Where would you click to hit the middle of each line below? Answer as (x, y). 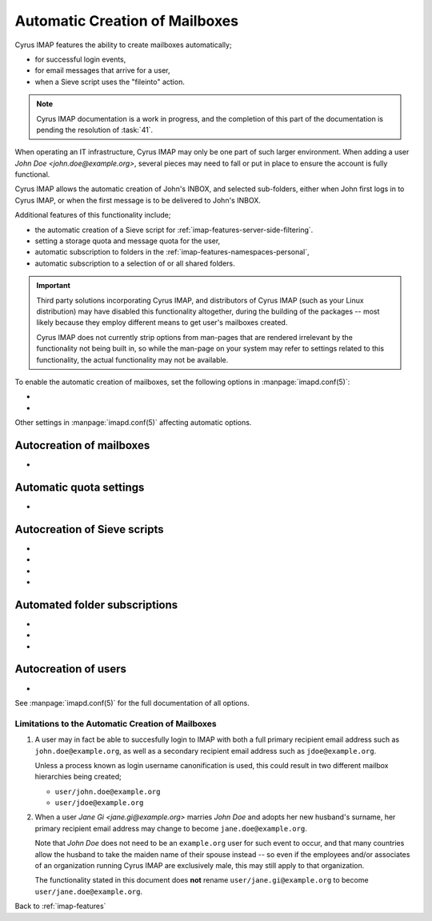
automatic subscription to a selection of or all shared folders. (135, 263)
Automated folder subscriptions (96, 605)
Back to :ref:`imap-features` (60, 906)
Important (54, 286)
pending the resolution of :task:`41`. (95, 130)
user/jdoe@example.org (99, 803)
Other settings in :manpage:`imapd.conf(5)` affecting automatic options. (133, 422)
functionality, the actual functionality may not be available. (132, 359)
